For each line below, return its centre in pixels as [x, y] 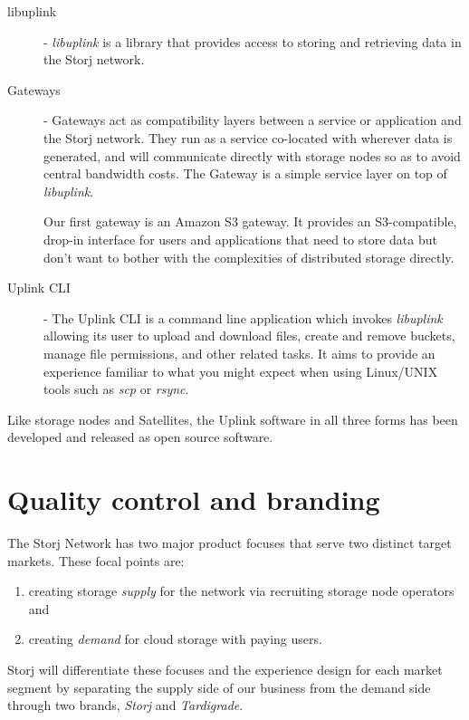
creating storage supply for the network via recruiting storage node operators [241, 591]
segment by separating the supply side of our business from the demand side [219, 687]
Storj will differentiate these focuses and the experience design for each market [225, 669]
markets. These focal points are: [96, 560]
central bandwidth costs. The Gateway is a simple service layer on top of [245, 173]
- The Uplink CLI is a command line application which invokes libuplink [243, 317]
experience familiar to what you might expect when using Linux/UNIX [241, 371]
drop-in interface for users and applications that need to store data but [240, 239]
